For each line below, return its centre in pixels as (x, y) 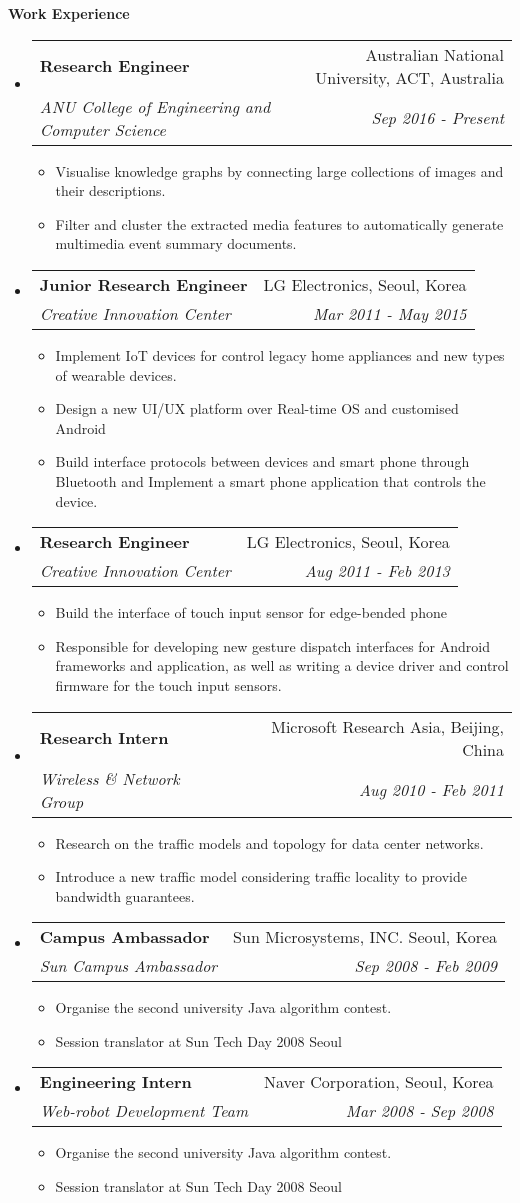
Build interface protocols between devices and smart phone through (262, 461)
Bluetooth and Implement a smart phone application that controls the (270, 480)
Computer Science (102, 129)
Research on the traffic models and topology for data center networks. (269, 842)
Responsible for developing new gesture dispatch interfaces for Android (272, 645)
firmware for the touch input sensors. (168, 684)
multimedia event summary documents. (176, 243)
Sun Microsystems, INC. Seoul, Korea (365, 937)
